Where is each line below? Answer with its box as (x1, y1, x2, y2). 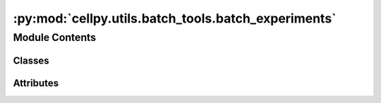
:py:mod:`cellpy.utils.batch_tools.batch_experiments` (13, 11, 337, 26)
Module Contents (13, 31, 97, 44)
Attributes (13, 77, 59, 89)
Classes (13, 54, 49, 66)
